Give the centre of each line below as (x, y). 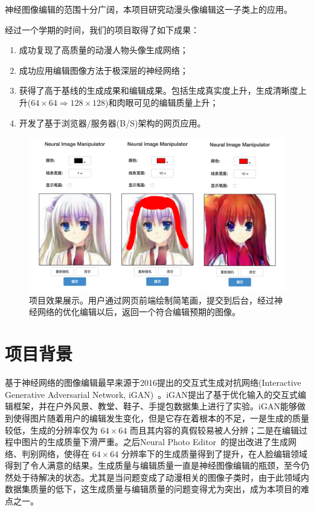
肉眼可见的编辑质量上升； (168, 102)
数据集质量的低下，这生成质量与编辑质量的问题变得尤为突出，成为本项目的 (153, 489)
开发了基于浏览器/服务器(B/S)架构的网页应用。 (112, 122)
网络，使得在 (64, 453)
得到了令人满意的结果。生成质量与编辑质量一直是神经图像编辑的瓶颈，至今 (153, 465)
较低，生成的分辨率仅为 (51, 430)
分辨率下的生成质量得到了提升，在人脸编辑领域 (214, 453)
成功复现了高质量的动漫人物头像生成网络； (104, 50)
